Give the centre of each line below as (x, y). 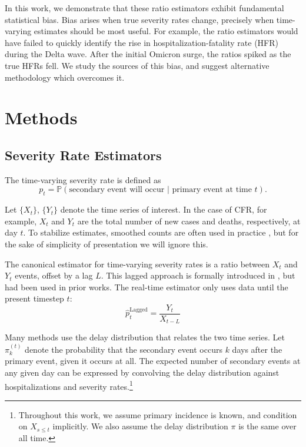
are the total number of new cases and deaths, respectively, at (189, 221)
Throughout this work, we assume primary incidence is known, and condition (158, 414)
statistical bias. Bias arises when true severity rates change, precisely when (139, 19)
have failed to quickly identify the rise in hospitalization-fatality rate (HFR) (142, 42)
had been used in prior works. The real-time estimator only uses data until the (147, 287)
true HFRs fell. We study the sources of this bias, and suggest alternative (137, 65)
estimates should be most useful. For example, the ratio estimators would (166, 31)
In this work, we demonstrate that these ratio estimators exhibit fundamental (144, 8)
